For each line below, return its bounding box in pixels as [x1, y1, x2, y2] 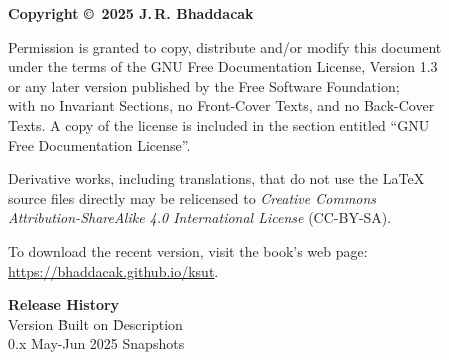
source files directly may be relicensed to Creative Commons [8, 187, 377, 208]
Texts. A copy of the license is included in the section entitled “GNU [8, 114, 430, 135]
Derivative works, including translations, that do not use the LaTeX [8, 168, 425, 189]
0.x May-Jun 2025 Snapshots [8, 333, 185, 354]
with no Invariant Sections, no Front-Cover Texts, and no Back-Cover [8, 95, 435, 116]
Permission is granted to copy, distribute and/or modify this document [8, 36, 442, 57]
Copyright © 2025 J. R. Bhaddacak [8, 3, 254, 23]
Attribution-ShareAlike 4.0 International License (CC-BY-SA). [8, 207, 392, 228]
